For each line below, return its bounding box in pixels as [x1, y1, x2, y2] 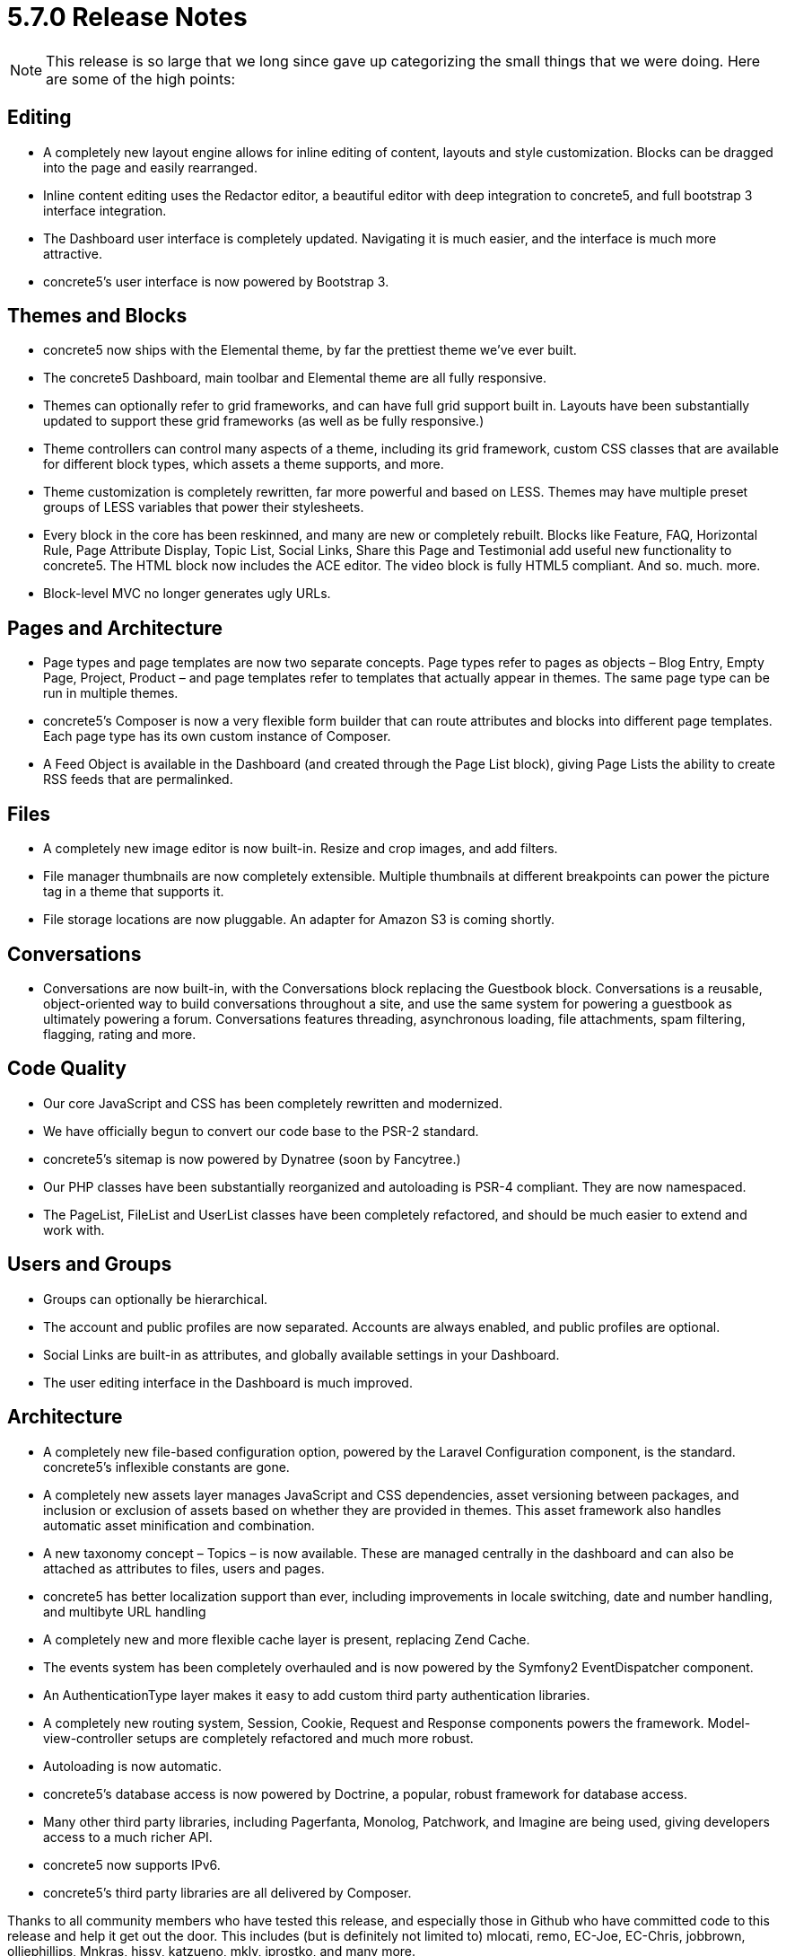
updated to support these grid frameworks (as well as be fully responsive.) [43, 413, 485, 429]
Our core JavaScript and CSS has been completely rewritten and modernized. [43, 1095, 502, 1111]
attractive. [43, 245, 102, 261]
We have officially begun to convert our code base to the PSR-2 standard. [43, 1123, 479, 1139]
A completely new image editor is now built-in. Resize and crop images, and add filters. [43, 841, 558, 857]
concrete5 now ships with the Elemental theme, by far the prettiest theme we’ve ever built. [43, 342, 577, 358]
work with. [43, 1221, 105, 1238]
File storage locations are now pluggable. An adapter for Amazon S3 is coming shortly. [43, 912, 555, 928]
